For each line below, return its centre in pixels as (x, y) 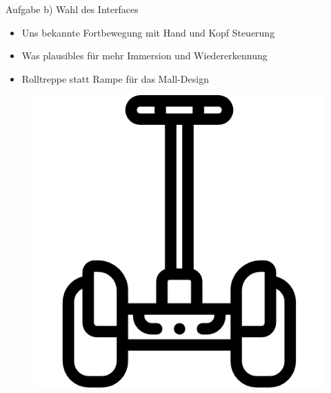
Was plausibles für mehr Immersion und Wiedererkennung (144, 56)
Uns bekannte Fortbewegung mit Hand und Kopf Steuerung (148, 32)
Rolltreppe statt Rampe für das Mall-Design (115, 78)
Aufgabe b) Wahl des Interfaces (72, 9)
